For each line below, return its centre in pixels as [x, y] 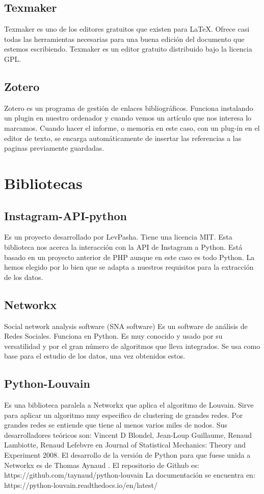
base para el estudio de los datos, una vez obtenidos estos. [95, 356]
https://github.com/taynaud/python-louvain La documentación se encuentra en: [130, 475]
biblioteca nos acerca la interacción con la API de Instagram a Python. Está [123, 246]
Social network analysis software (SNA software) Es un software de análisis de [126, 326]
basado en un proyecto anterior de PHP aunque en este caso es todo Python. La [129, 257]
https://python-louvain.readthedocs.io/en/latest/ [81, 485]
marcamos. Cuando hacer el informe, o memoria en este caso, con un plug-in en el [132, 127]
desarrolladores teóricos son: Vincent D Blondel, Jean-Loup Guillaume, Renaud [128, 434]
